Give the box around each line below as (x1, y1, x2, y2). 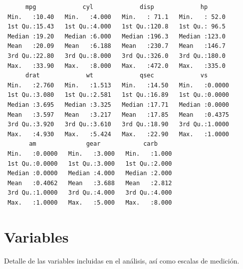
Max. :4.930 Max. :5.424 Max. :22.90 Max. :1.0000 (7, 130, 230, 138)
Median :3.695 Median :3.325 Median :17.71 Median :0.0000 (7, 101, 230, 108)
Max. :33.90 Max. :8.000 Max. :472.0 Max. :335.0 (7, 62, 226, 69)
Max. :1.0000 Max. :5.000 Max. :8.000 (7, 199, 172, 206)
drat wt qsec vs (25, 72, 208, 79)
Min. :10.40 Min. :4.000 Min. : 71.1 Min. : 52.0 (7, 13, 226, 20)
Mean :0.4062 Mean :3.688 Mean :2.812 (7, 179, 172, 187)
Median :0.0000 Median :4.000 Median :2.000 (7, 170, 172, 177)
